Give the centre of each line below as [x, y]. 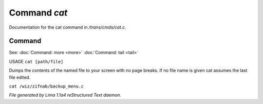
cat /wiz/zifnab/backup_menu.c [46, 87]
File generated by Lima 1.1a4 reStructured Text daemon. [65, 95]
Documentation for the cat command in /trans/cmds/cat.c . [68, 27]
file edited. [20, 77]
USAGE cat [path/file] [36, 61]
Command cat [38, 13]
